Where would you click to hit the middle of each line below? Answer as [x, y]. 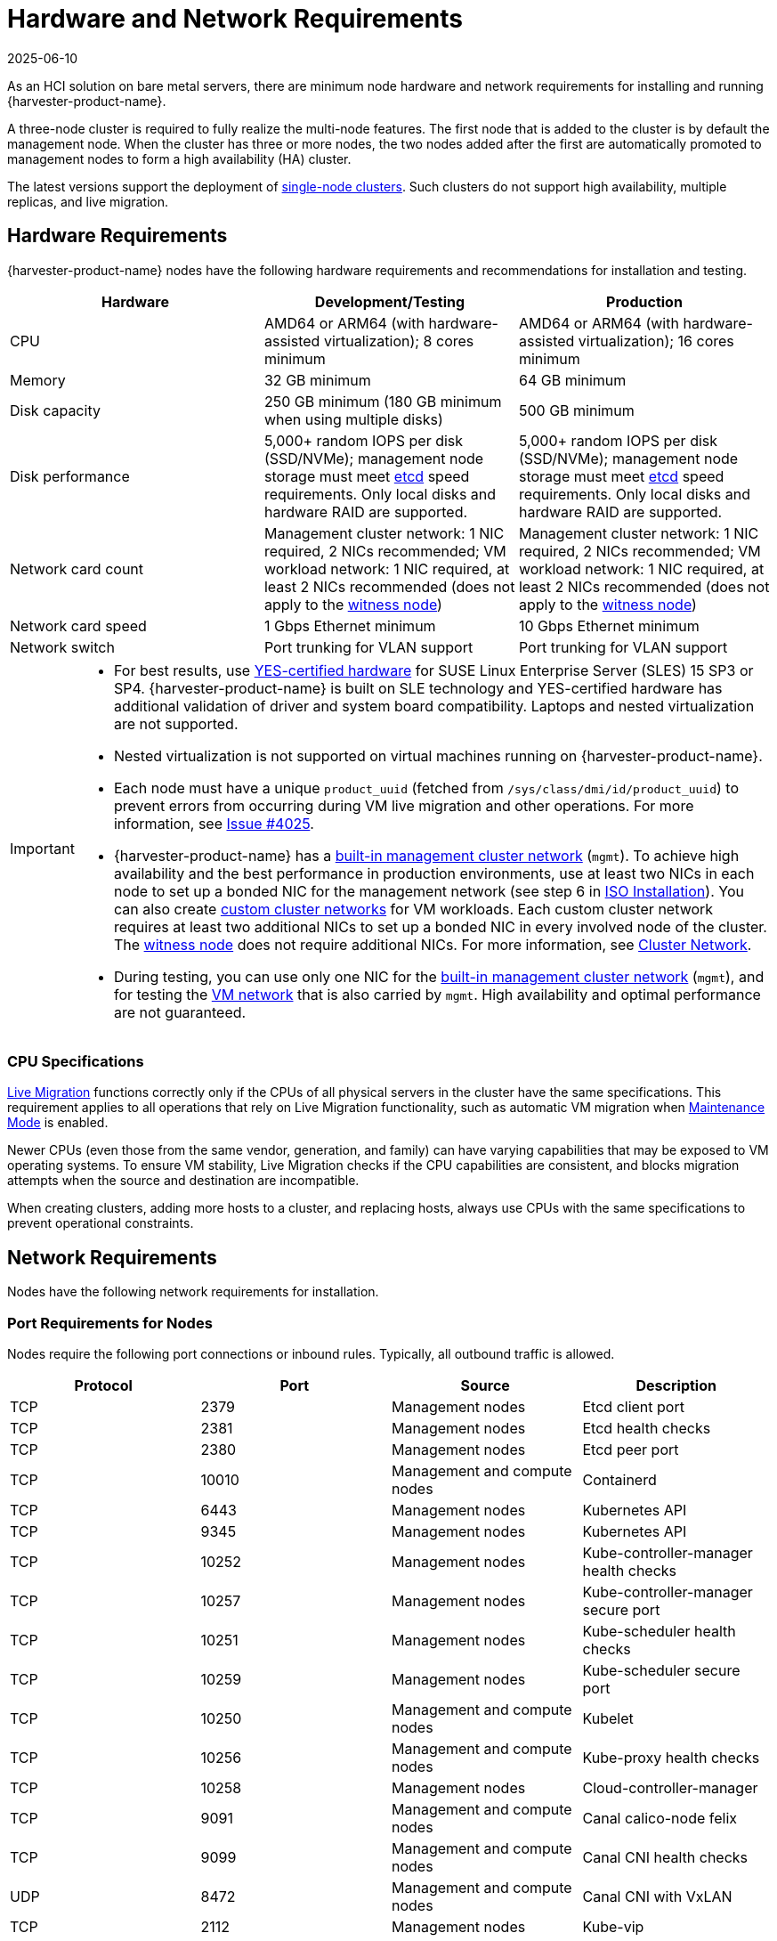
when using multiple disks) [353, 419]
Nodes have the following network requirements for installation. [193, 1292]
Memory [38, 380]
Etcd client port [633, 1406]
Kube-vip [613, 1926]
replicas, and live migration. [88, 201]
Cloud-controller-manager [670, 1787]
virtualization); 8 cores [399, 341]
